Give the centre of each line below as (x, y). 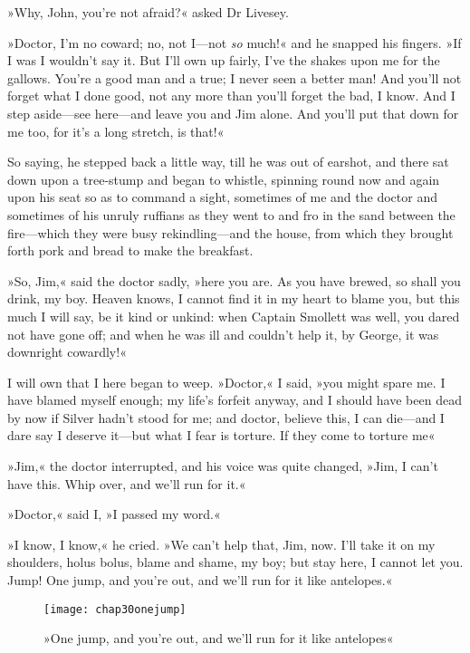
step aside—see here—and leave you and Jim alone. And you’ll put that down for (233, 113)
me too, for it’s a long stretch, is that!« (116, 131)
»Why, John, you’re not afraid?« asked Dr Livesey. (148, 12)
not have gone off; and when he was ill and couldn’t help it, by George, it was (223, 334)
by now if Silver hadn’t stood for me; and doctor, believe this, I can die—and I (226, 417)
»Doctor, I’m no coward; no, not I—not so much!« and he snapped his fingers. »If (235, 42)
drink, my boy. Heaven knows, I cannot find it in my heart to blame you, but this (234, 298)
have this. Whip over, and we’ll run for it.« (127, 483)
